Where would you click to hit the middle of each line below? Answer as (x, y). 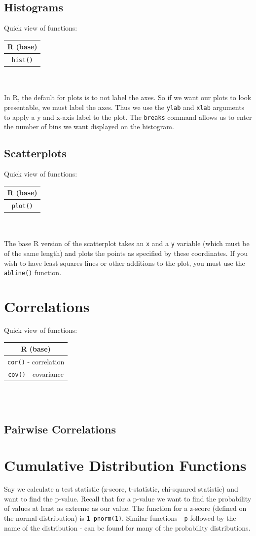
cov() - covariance (36, 374)
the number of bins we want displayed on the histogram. (89, 126)
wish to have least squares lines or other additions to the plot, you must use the (125, 263)
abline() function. (33, 272)
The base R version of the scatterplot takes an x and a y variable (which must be (127, 243)
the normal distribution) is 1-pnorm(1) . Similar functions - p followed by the (120, 518)
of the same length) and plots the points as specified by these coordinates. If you (126, 253)
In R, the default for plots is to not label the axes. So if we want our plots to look (128, 97)
